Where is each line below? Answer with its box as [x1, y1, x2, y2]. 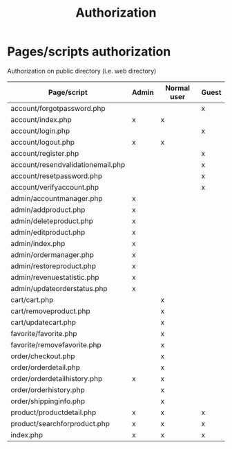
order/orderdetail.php [10, 362, 81, 372]
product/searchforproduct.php [10, 419, 110, 428]
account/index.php [10, 114, 72, 124]
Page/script [48, 87, 88, 97]
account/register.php [10, 148, 79, 158]
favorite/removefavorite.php [10, 340, 101, 349]
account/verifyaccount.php [10, 182, 99, 192]
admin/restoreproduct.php [10, 261, 97, 271]
